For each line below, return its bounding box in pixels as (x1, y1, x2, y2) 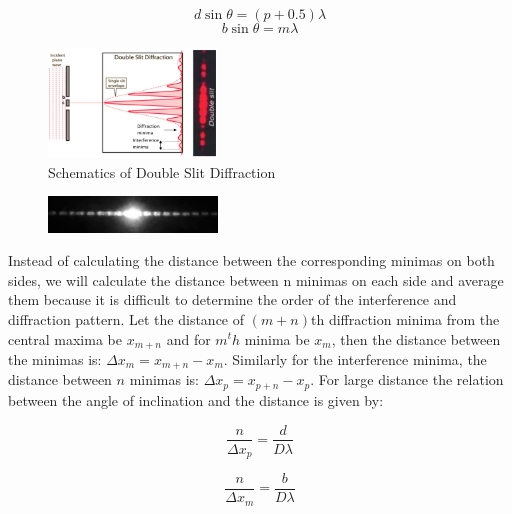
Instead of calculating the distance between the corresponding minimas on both (8, 250, 495, 271)
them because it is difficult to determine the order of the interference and (8, 289, 457, 310)
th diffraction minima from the (310, 308, 500, 329)
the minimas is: (8, 349, 102, 369)
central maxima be (8, 328, 122, 349)
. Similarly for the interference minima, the (223, 349, 487, 369)
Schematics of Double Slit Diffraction (48, 161, 276, 182)
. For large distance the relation (310, 369, 504, 390)
